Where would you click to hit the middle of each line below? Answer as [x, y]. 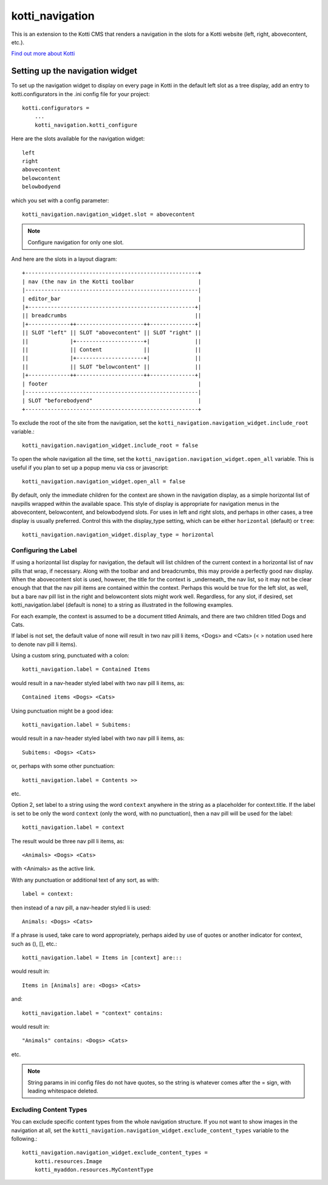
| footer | [112, 384]
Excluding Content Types [49, 1110]
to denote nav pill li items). [44, 644]
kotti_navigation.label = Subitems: [77, 725]
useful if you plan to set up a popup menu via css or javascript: [90, 468]
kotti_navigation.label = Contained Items [86, 669]
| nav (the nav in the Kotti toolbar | [112, 282]
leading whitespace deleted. [63, 1091]
